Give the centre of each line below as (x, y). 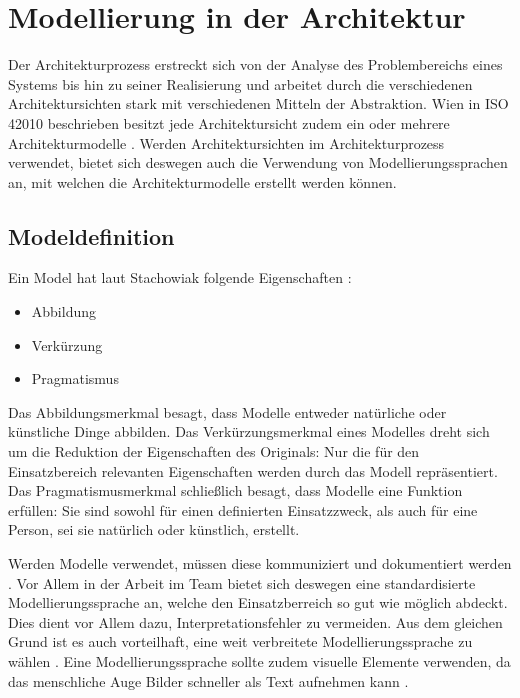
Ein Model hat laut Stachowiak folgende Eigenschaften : (180, 277)
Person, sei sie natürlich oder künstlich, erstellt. (154, 529)
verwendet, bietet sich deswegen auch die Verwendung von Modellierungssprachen (258, 162)
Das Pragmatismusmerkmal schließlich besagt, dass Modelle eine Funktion (235, 490)
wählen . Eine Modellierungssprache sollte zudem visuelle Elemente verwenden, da (259, 660)
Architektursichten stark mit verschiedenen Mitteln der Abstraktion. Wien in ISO (258, 103)
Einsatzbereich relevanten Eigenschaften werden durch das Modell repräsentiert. (253, 470)
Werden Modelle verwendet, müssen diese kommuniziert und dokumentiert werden (260, 563)
